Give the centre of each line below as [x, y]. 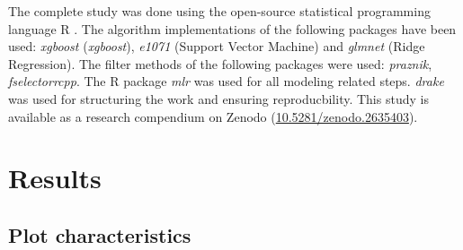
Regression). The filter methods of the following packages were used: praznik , [220, 63]
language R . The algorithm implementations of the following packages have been [232, 28]
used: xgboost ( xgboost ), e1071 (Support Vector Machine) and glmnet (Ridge [217, 46]
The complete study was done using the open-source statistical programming [219, 11]
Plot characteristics [100, 234]
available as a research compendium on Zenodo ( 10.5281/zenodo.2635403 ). [213, 116]
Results [55, 178]
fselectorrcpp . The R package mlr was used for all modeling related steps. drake [226, 81]
